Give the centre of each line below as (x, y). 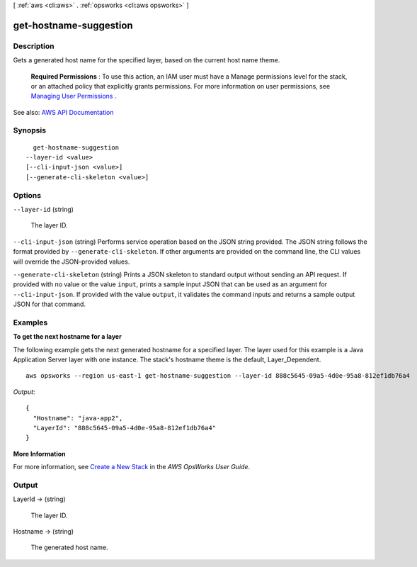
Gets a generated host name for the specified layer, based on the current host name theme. (147, 60)
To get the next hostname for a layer (67, 337)
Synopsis (29, 130)
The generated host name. (70, 548)
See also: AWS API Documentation (63, 112)
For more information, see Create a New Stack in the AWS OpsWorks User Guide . (132, 467)
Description (34, 46)
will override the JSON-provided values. (72, 262)
